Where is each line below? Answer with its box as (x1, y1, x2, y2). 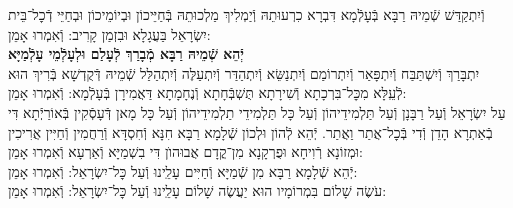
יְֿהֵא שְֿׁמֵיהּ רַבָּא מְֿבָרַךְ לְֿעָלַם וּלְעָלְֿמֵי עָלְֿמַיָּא (8, 43, 244, 64)
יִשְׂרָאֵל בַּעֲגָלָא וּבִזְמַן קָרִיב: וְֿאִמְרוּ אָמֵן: (8, 23, 211, 44)
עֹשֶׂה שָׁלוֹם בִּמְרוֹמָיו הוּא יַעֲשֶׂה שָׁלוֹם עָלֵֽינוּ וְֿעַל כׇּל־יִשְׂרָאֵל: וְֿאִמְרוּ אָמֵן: (8, 180, 387, 201)
